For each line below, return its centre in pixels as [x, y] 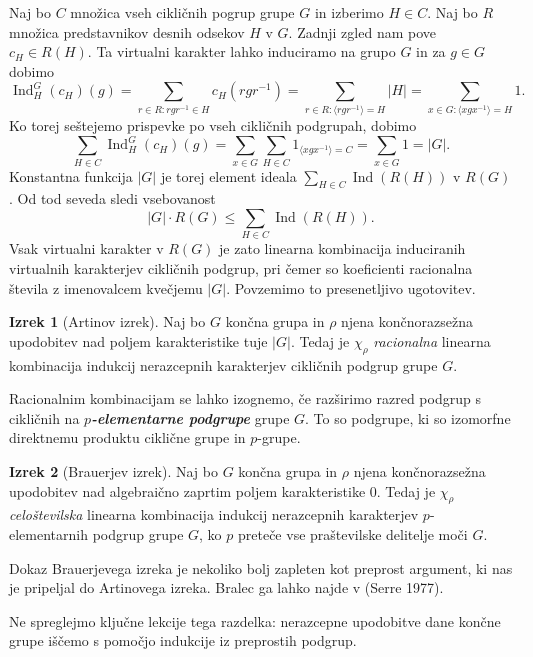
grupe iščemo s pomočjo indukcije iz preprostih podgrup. [183, 640]
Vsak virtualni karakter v [86, 248]
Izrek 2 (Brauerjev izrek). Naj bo [113, 470]
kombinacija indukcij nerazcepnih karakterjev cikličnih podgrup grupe [223, 364]
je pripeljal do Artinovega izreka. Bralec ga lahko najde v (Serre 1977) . [226, 587]
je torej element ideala [228, 175]
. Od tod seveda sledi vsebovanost [112, 198]
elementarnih [48, 533]
